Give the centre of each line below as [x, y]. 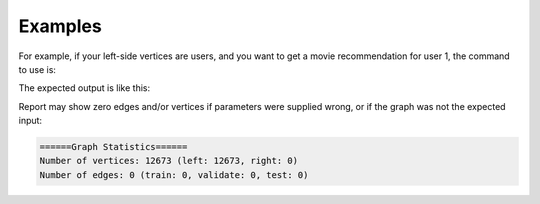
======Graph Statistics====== [113, 147]
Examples [60, 26]
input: [30, 121]
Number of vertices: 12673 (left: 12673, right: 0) [169, 161]
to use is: [37, 69]
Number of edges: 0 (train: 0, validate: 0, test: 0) [174, 174]
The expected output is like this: [84, 88]
